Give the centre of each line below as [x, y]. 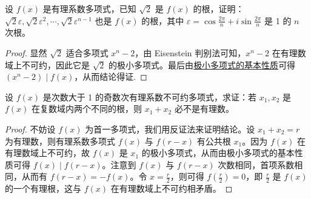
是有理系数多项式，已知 [89, 8]
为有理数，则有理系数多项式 [60, 141]
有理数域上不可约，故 [47, 153]
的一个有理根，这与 [43, 188]
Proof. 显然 [26, 53]
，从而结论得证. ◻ [111, 77]
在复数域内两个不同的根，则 [87, 109]
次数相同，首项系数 [256, 164]
